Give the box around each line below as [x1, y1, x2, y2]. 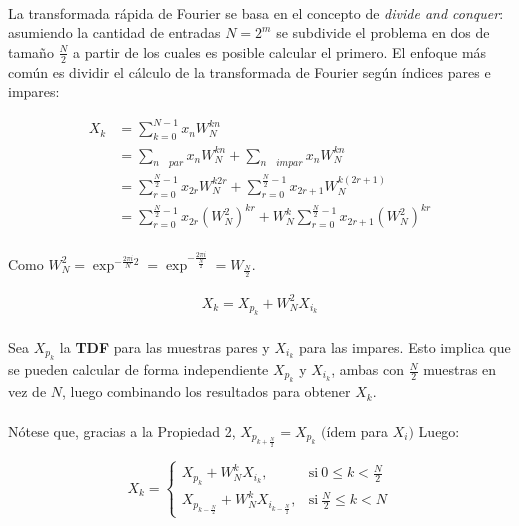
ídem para [326, 420, 389, 441]
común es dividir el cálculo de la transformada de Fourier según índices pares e [8, 61, 491, 82]
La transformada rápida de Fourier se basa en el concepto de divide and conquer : [8, 2, 504, 23]
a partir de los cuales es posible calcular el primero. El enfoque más [73, 41, 487, 62]
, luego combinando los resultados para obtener [62, 381, 351, 402]
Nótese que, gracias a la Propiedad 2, [8, 420, 236, 441]
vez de [8, 381, 47, 402]
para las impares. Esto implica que [299, 336, 511, 357]
